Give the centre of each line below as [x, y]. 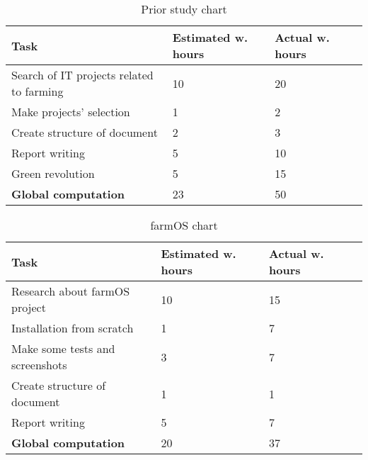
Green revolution [53, 173]
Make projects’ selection [71, 112]
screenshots [39, 365]
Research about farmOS [71, 291]
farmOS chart [184, 225]
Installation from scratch [73, 328]
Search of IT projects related [82, 75]
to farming [38, 91]
